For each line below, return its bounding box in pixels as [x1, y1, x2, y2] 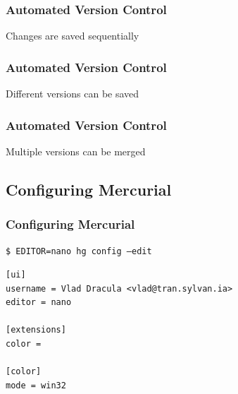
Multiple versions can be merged [6, 143, 146, 158]
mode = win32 [6, 380, 66, 390]
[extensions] [6, 325, 66, 335]
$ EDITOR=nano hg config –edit [6, 246, 152, 257]
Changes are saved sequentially [6, 28, 139, 43]
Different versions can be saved [6, 86, 139, 101]
